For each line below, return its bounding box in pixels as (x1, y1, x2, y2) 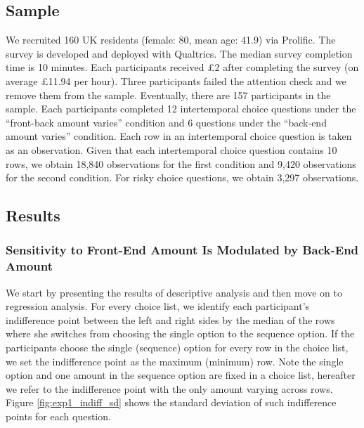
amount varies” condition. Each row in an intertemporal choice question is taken (6, 129, 352, 143)
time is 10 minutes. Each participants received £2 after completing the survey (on (6, 60, 359, 74)
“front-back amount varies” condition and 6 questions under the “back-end (6, 115, 327, 129)
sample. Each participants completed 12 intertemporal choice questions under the (6, 101, 356, 116)
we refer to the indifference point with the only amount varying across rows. (6, 381, 333, 396)
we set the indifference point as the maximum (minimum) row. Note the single (6, 354, 344, 368)
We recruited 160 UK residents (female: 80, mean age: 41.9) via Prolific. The (6, 32, 336, 47)
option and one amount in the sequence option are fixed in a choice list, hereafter (6, 368, 356, 382)
